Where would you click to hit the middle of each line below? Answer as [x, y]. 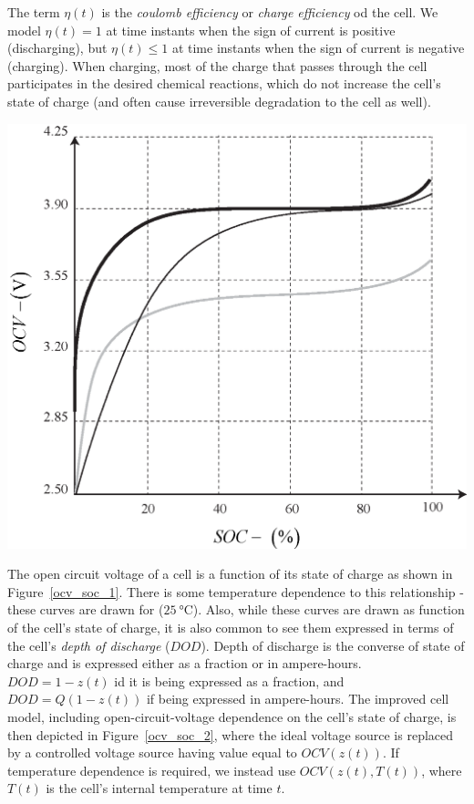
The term [34, 12]
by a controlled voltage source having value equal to [152, 752]
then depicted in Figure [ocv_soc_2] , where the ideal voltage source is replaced [231, 734]
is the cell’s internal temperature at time [159, 788]
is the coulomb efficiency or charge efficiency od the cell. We [270, 12]
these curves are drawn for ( [86, 609]
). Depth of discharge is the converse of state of [333, 645]
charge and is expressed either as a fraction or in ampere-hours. [185, 663]
